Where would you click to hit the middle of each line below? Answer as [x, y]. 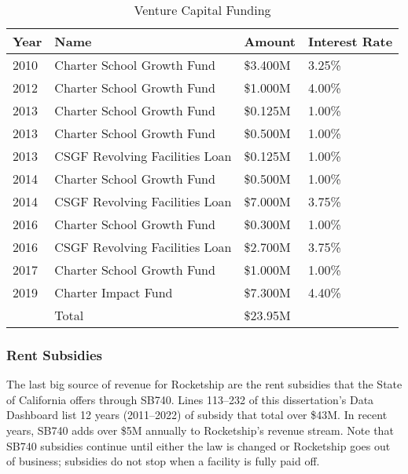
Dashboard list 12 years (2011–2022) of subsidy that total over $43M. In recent [197, 415]
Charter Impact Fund [114, 292]
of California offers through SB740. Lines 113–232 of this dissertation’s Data [190, 399]
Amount [270, 41]
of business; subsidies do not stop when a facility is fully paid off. [163, 461]
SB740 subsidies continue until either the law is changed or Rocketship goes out [198, 445]
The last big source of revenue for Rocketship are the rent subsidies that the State [204, 384]
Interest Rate [350, 41]
